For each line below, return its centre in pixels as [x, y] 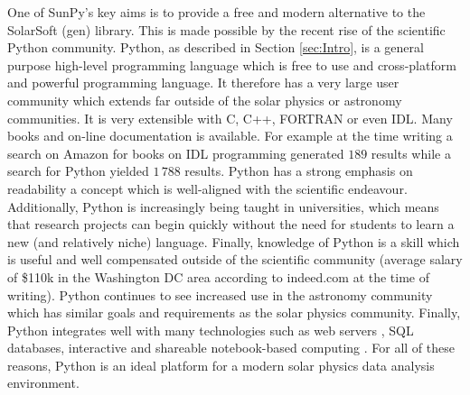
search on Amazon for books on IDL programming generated [176, 153]
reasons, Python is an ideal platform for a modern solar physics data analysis [221, 365]
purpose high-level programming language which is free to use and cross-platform [232, 64]
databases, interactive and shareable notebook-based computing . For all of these [231, 348]
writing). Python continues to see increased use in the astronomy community [220, 294]
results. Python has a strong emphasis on [299, 171]
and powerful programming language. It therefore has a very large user [203, 83]
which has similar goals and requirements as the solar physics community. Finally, [234, 312]
